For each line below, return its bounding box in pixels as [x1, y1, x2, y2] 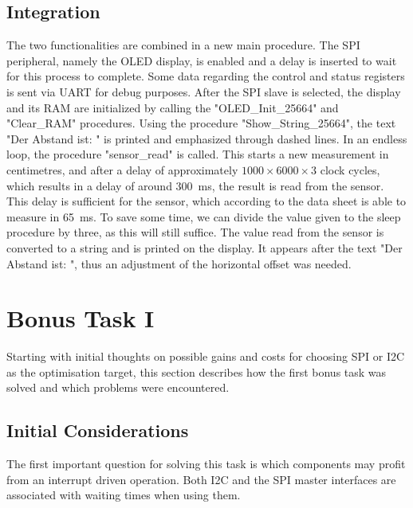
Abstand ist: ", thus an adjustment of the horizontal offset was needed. [6, 255, 352, 272]
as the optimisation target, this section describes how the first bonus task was [6, 363, 387, 380]
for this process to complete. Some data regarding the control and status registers [6, 68, 405, 84]
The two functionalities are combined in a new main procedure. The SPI [6, 37, 360, 53]
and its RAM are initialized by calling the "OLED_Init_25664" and [6, 99, 339, 115]
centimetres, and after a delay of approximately [6, 161, 238, 178]
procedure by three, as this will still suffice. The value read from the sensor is [6, 224, 384, 240]
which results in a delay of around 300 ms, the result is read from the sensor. [6, 177, 384, 193]
